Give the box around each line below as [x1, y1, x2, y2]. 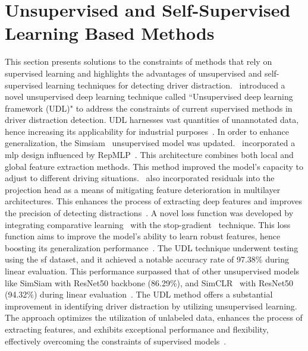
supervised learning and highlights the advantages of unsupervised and [5, 67, 262, 79]
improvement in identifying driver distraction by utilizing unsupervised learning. [5, 299, 297, 312]
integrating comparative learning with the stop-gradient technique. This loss [5, 218, 291, 230]
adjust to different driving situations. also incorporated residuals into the [5, 172, 275, 184]
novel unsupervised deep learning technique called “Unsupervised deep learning [5, 90, 293, 103]
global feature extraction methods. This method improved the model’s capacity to [5, 160, 304, 172]
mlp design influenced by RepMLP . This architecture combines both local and [5, 148, 294, 161]
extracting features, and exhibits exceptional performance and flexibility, [5, 322, 269, 335]
